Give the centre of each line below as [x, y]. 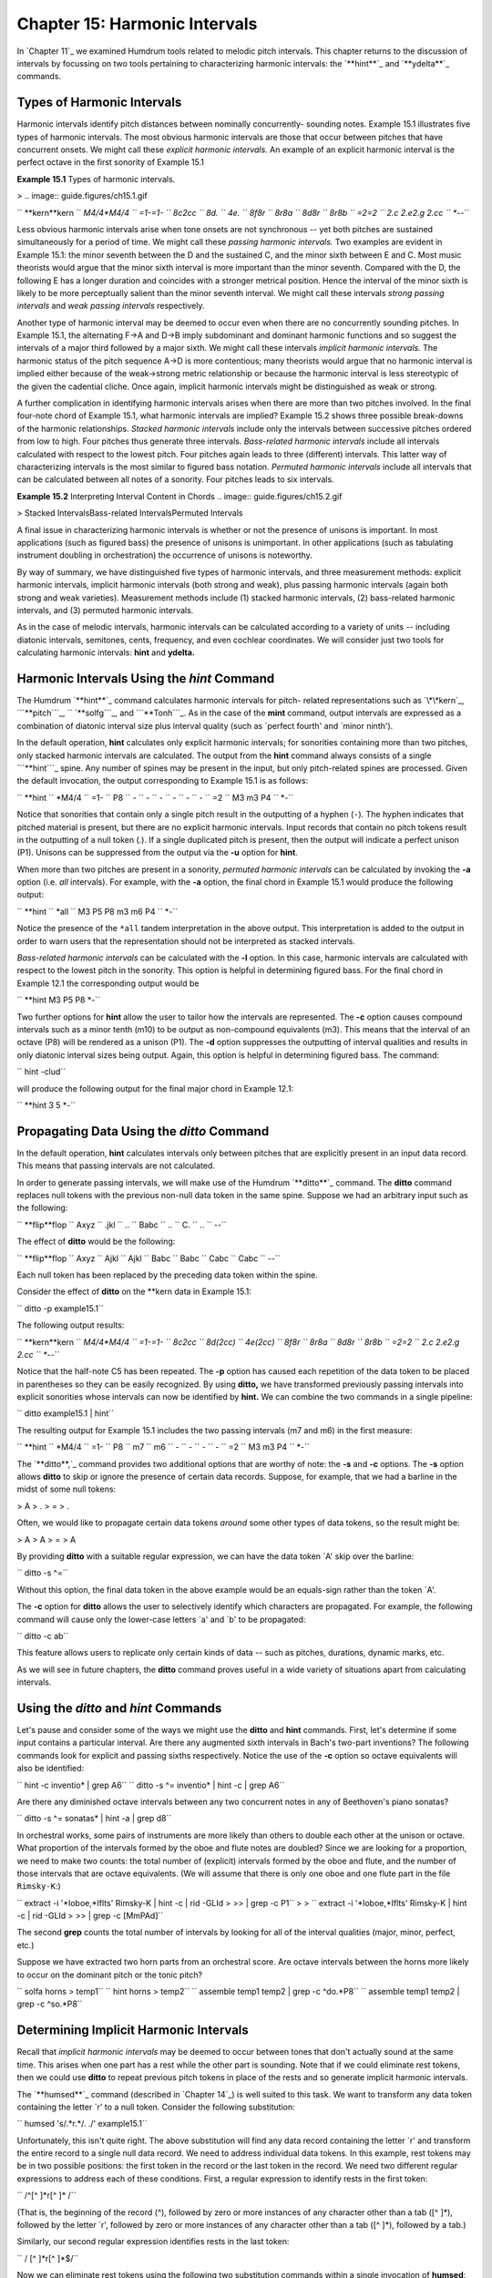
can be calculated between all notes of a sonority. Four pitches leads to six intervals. [175, 479]
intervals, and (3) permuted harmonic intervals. [105, 610]
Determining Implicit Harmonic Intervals [133, 2031]
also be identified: [51, 1769]
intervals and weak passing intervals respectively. [111, 306]
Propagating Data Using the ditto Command [143, 1131]
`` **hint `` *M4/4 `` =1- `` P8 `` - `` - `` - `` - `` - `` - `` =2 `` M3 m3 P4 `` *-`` [155, 797]
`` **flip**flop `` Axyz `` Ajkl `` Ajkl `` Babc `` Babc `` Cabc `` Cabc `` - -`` [149, 1258]
